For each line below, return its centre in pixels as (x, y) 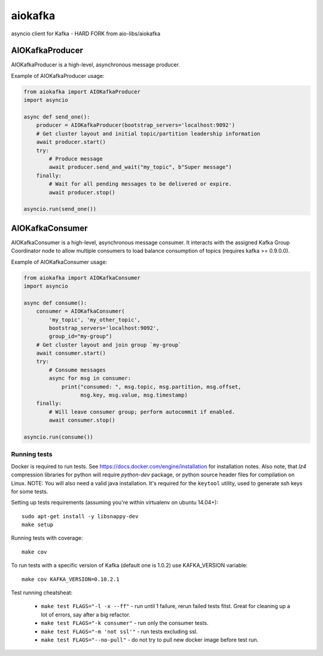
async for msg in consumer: (90, 378)
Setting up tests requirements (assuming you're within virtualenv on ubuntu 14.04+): (115, 503)
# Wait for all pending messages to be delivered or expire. (140, 184)
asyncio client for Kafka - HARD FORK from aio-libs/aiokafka (86, 34)
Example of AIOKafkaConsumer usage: (59, 262)
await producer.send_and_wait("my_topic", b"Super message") (140, 167)
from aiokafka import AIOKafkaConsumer (82, 278)
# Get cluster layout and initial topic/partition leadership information (148, 134)
